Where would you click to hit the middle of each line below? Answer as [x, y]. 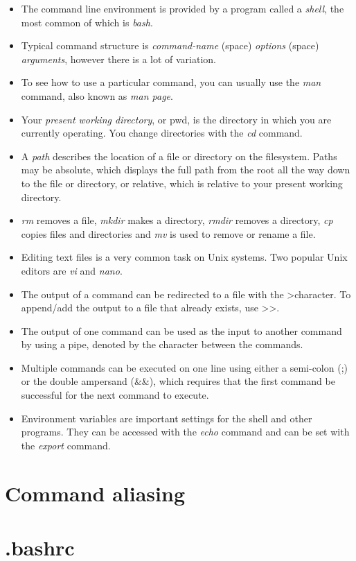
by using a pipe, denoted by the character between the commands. [162, 344]
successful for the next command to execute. [115, 395]
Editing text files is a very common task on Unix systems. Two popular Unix [184, 257]
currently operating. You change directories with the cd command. [162, 133]
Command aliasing [95, 493]
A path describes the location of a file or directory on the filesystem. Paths [179, 156]
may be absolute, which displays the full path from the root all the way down [186, 170]
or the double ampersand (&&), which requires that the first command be [178, 381]
